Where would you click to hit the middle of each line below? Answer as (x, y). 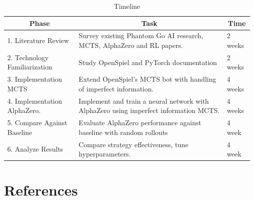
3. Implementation (35, 79)
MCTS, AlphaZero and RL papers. (131, 45)
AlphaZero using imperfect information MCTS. (149, 110)
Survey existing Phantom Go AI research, (141, 35)
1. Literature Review (38, 40)
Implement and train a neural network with (144, 100)
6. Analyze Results (35, 149)
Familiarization (30, 67)
